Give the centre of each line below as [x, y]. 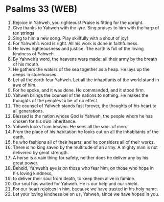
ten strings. [24, 33]
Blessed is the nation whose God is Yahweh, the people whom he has [83, 116]
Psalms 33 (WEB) [42, 9]
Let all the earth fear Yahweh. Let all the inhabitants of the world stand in [86, 80]
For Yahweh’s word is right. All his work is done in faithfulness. [76, 43]
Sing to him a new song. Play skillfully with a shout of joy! [70, 38]
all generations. [28, 111]
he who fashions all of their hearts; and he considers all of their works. [84, 142]
